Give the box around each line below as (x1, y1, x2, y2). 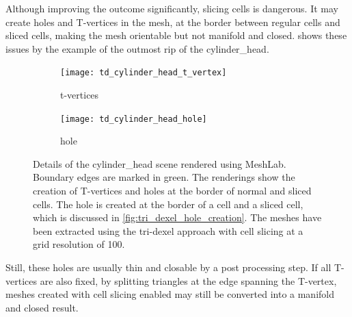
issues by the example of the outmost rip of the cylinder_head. (5, 41, 269, 55)
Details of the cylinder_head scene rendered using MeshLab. (33, 156, 286, 170)
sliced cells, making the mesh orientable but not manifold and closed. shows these (5, 28, 347, 42)
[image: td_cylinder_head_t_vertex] (60, 68, 227, 78)
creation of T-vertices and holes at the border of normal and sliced (33, 183, 312, 198)
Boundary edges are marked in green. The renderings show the (33, 170, 295, 184)
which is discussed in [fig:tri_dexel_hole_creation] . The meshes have (33, 210, 322, 225)
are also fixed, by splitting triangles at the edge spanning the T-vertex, (40, 273, 337, 288)
